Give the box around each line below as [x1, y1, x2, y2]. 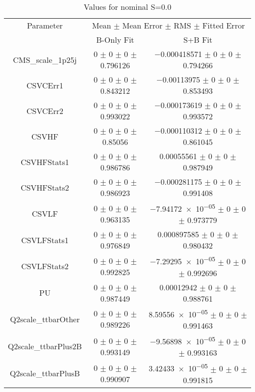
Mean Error [122, 20, 163, 31]
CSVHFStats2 [21, 181, 69, 193]
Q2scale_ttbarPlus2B [8, 340, 82, 352]
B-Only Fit [96, 34, 134, 45]
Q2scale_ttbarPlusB [10, 367, 80, 379]
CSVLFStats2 [21, 260, 69, 272]
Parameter [27, 20, 63, 31]
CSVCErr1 [26, 79, 63, 91]
